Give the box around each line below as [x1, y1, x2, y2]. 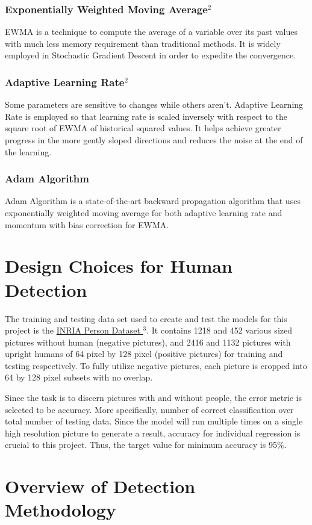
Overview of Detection [5, 474, 196, 499]
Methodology [5, 497, 116, 522]
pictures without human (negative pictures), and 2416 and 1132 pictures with [5, 335, 291, 348]
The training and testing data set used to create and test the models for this [5, 312, 287, 325]
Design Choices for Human [5, 253, 232, 278]
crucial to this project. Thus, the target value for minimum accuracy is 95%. [5, 438, 287, 451]
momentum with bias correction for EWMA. [5, 218, 169, 231]
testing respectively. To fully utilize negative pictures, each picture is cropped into [5, 359, 307, 371]
